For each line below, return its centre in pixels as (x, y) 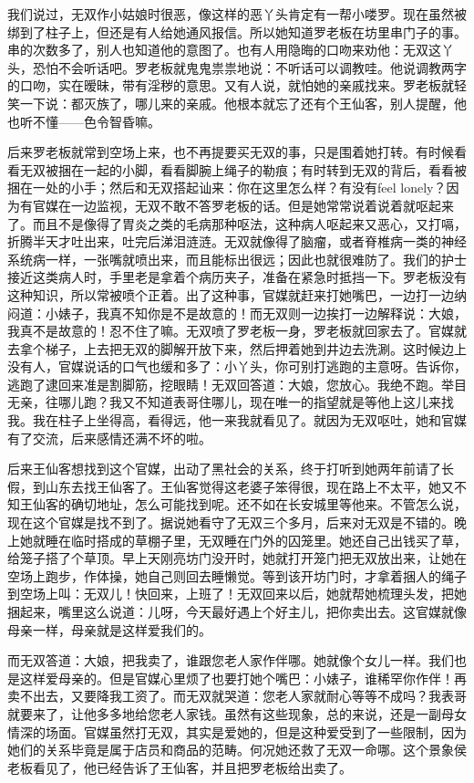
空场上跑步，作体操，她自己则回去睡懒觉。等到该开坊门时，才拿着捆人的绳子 (237, 575)
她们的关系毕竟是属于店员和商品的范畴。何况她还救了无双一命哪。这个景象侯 (237, 750)
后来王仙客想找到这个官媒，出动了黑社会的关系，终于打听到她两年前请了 (224, 469)
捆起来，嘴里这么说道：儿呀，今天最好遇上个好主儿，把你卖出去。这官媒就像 (237, 611)
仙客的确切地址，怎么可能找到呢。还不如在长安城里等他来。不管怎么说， (249, 504)
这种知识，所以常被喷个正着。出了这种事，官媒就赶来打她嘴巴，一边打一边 (231, 294)
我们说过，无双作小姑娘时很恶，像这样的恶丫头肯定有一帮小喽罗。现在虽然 (231, 14)
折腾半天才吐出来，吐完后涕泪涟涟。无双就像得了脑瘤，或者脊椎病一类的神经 (237, 241)
